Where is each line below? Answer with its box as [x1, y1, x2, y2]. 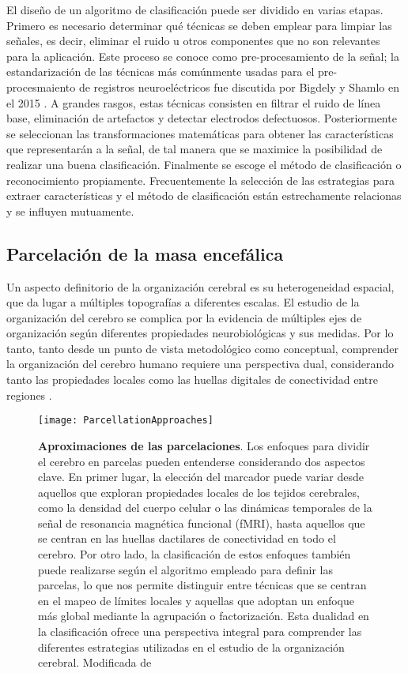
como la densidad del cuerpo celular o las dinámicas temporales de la [38, 499, 372, 516]
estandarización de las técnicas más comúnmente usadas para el [6, 63, 315, 80]
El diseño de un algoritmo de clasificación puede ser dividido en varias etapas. [6, 2, 383, 17]
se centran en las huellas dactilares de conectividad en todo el [38, 530, 336, 547]
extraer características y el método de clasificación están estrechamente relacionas [6, 187, 402, 204]
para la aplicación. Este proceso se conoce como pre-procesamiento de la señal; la [6, 47, 399, 64]
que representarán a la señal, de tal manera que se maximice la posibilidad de [6, 141, 383, 157]
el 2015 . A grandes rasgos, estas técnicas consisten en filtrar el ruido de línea [6, 94, 381, 111]
